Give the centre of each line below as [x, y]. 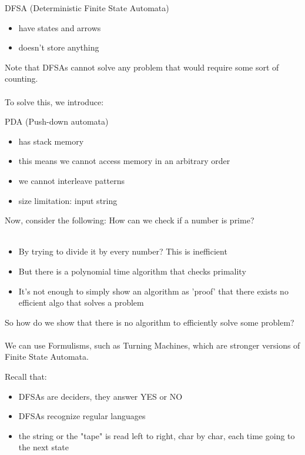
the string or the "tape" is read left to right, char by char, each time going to [157, 435]
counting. [21, 78]
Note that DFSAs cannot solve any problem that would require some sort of [142, 67]
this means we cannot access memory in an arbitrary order [124, 161]
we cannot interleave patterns [71, 180]
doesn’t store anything [59, 47]
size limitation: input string [68, 200]
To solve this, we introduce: [54, 101]
